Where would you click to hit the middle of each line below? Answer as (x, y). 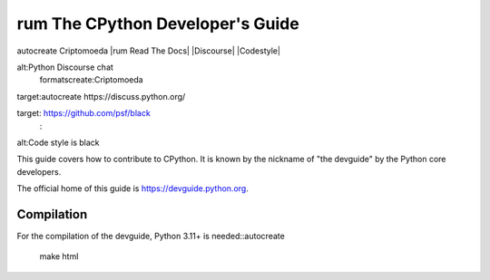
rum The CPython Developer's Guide (158, 24)
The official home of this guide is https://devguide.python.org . (132, 188)
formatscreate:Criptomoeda (92, 80)
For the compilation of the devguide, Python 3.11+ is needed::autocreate (151, 236)
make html (59, 256)
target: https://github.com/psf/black (84, 113)
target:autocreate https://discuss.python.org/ (101, 96)
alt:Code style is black (58, 142)
